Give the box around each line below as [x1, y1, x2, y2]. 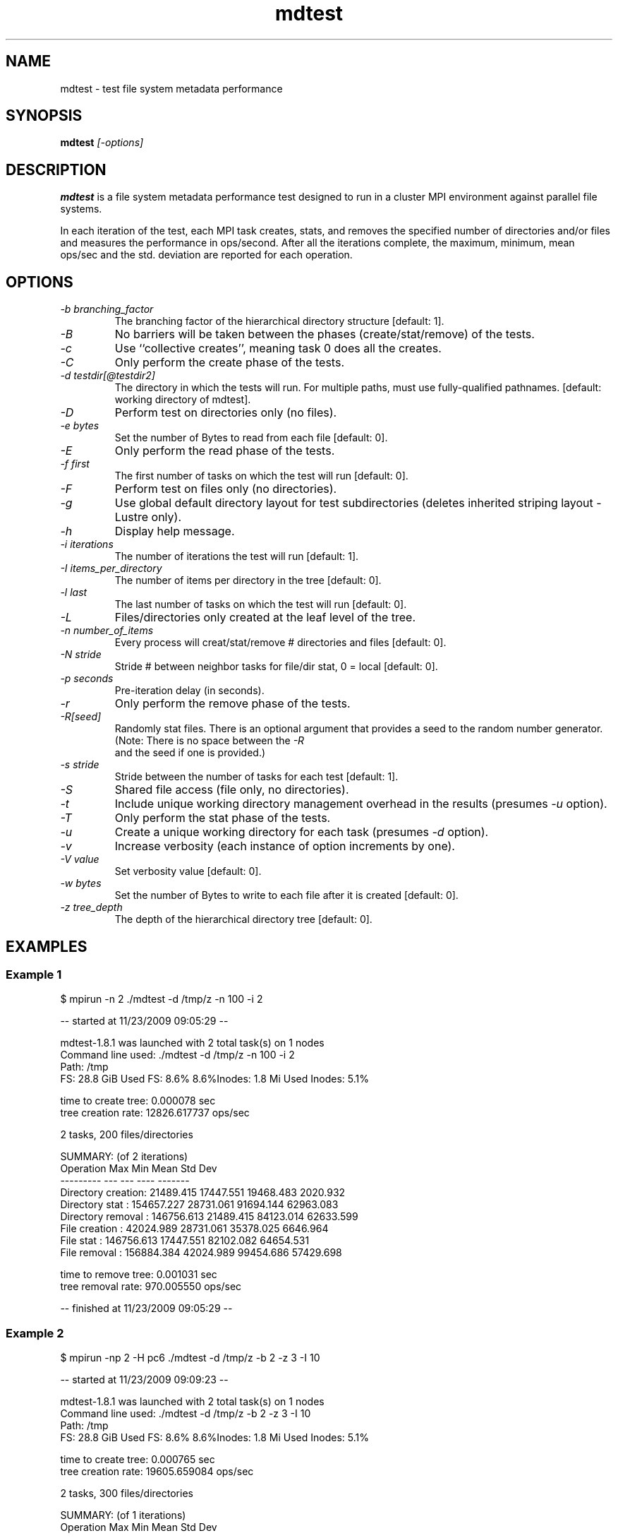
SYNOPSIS [6, 107, 83, 125]
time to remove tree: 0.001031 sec [60, 1268, 217, 1281]
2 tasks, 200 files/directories [60, 1128, 193, 1141]
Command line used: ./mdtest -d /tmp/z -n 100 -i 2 [60, 1049, 295, 1061]
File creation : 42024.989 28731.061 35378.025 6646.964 [60, 1222, 329, 1235]
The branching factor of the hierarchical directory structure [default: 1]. [114, 315, 444, 328]
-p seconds [60, 672, 114, 685]
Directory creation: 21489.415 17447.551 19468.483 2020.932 [60, 1186, 346, 1199]
